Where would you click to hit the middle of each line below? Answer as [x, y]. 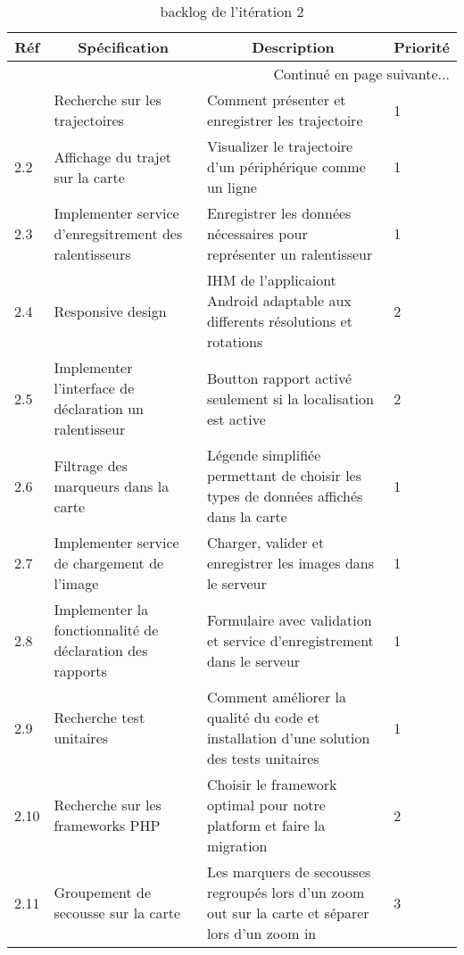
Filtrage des [91, 465]
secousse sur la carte [117, 913]
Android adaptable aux [279, 300]
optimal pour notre [266, 805]
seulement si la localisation [290, 398]
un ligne [232, 187]
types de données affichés [285, 496]
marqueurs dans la [112, 486]
